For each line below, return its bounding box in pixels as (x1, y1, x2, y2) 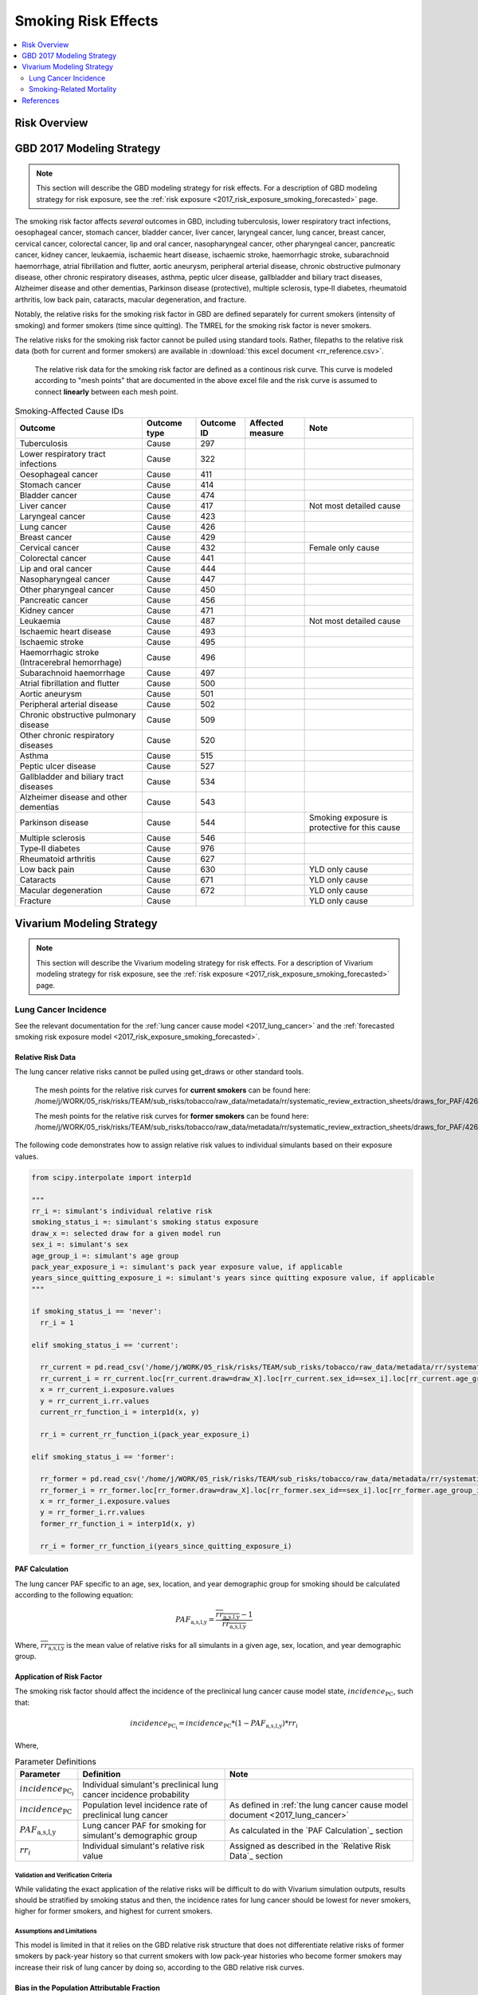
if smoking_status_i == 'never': (31, 1307, 163, 1316)
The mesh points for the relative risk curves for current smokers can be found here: (34, 1085, 311, 1095)
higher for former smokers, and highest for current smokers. (14, 1906, 213, 1916)
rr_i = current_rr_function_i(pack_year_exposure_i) (40, 1429, 250, 1439)
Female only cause (308, 543, 380, 554)
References (22, 96, 60, 105)
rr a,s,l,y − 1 (215, 1610, 253, 1622)
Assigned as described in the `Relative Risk (229, 1840, 391, 1851)
